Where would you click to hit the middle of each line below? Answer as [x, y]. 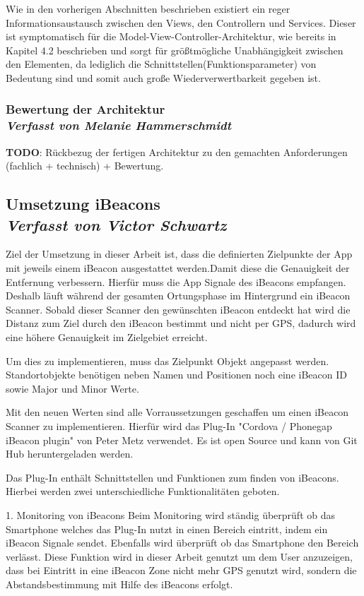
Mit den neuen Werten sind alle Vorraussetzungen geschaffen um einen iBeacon [177, 412]
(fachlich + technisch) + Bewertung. [85, 166]
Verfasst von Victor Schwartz [116, 224]
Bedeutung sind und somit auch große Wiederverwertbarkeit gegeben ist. [163, 77]
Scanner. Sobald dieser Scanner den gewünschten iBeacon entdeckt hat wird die [178, 309]
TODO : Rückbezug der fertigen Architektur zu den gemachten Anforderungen [177, 151]
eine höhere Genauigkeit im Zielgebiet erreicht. [107, 337]
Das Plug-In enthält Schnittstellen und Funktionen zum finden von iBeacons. [172, 477]
